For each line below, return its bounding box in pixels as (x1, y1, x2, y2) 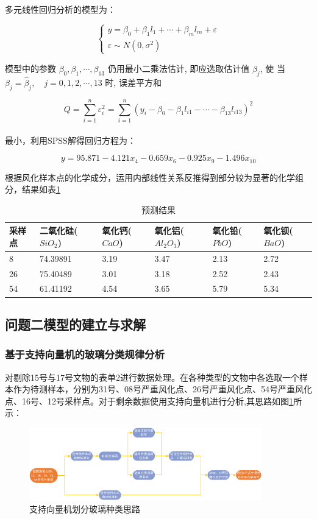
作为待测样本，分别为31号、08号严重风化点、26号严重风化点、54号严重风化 (13, 383, 312, 395)
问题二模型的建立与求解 (5, 314, 146, 333)
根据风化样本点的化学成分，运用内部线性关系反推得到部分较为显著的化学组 (5, 171, 304, 183)
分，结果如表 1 (5, 183, 60, 196)
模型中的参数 (5, 62, 56, 74)
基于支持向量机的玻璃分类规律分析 (5, 347, 165, 362)
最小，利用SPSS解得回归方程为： (5, 133, 136, 146)
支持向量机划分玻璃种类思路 (29, 502, 140, 515)
